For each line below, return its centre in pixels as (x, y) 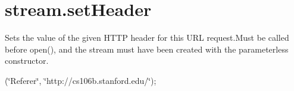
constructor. (27, 61)
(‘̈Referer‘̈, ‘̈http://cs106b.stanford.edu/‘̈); (81, 80)
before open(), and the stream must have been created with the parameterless (147, 49)
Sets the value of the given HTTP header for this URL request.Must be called (147, 38)
